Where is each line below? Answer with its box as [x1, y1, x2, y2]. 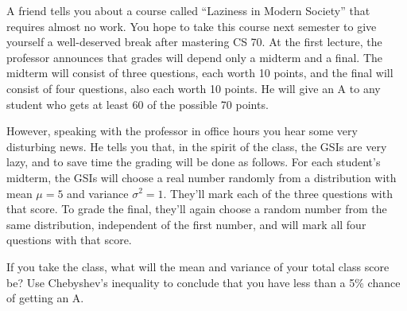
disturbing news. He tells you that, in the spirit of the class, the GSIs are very [6, 138, 387, 154]
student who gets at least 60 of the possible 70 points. [6, 95, 269, 112]
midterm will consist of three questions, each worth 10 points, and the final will [6, 64, 393, 81]
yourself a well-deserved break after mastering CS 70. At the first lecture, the [6, 33, 382, 50]
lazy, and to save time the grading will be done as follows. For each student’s [6, 154, 381, 170]
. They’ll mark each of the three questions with [163, 185, 393, 201]
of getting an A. [6, 290, 84, 306]
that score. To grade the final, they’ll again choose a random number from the [6, 200, 387, 217]
